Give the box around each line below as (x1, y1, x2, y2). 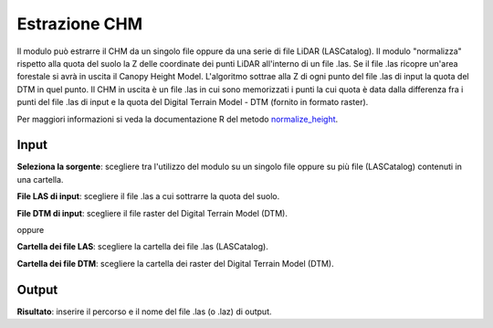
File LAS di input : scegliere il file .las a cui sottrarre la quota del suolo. (16, 191, 280, 202)
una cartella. (16, 174, 64, 185)
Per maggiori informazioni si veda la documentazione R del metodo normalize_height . (16, 113, 339, 124)
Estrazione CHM (16, 14, 143, 34)
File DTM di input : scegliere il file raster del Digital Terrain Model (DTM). (16, 207, 288, 218)
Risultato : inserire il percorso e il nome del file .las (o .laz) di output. (16, 306, 272, 317)
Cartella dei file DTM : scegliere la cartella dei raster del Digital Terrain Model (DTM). (16, 258, 334, 269)
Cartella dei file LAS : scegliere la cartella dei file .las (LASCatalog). (16, 241, 268, 252)
